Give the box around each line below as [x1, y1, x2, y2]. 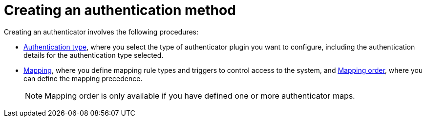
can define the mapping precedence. [23, 74, 143, 83]
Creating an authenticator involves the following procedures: [4, 27, 199, 36]
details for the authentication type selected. [23, 51, 164, 59]
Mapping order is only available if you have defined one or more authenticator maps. [44, 90, 355, 101]
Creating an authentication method [4, 2, 236, 18]
